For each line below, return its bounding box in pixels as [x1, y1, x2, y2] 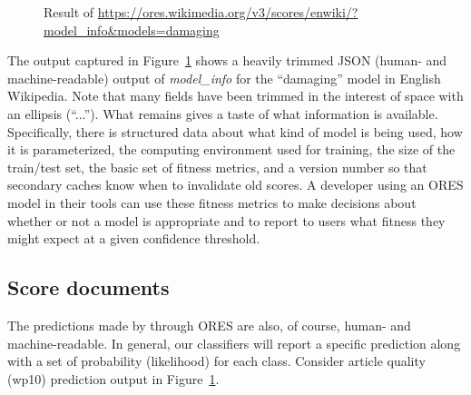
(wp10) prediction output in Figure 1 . [7, 369, 220, 388]
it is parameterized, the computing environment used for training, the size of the [7, 140, 456, 159]
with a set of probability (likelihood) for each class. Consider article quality [7, 351, 426, 370]
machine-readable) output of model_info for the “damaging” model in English [7, 68, 441, 87]
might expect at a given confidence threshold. [7, 229, 260, 248]
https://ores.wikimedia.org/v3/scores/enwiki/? [97, 3, 358, 21]
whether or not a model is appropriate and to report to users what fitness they [7, 211, 446, 230]
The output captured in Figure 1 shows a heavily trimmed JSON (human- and [7, 51, 447, 70]
